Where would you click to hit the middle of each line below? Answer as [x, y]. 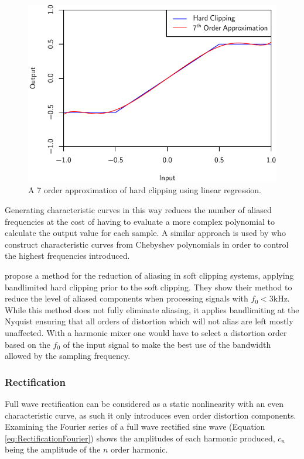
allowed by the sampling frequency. [68, 356]
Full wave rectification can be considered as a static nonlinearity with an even [144, 403]
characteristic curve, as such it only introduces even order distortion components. [151, 415]
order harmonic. [139, 449]
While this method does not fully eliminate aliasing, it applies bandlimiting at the [152, 309]
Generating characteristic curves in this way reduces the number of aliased [138, 210]
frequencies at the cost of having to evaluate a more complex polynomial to [140, 221]
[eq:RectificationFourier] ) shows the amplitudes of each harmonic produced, [140, 438]
